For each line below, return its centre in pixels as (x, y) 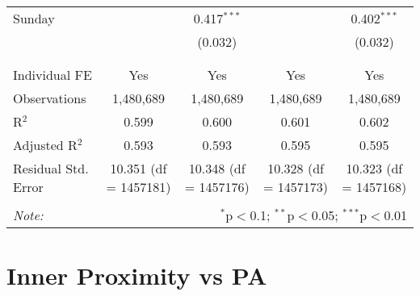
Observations (50, 98)
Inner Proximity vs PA (137, 275)
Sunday (34, 18)
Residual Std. (51, 168)
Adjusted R (45, 145)
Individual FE (52, 75)
